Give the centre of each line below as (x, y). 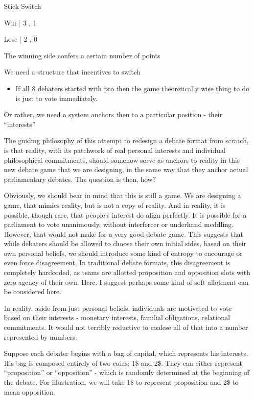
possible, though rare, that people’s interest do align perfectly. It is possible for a (125, 214)
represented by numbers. (41, 337)
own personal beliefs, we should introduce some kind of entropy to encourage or (123, 253)
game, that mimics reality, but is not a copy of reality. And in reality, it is (115, 205)
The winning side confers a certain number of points (82, 55)
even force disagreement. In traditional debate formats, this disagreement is (117, 262)
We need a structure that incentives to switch (72, 72)
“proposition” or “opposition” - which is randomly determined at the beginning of (127, 372)
